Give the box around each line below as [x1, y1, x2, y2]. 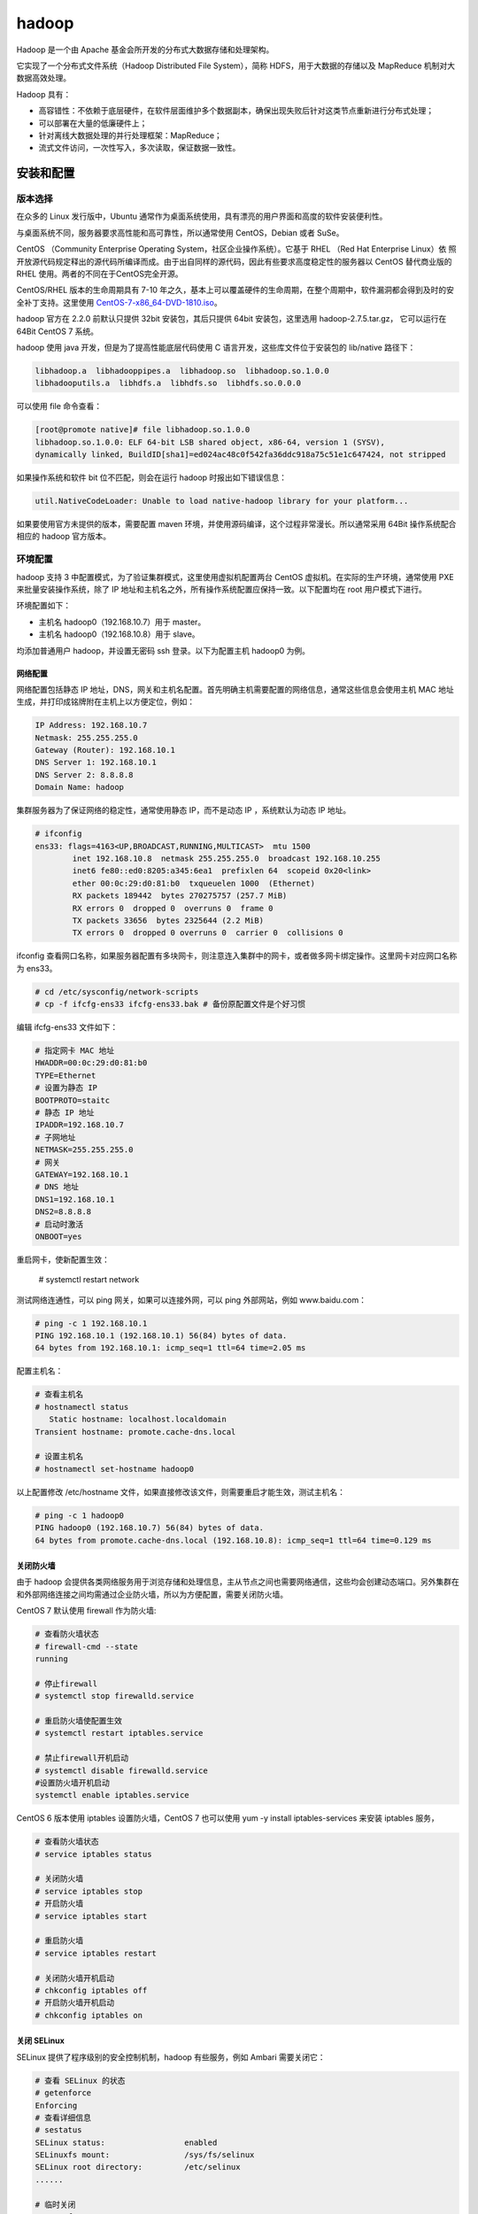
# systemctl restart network [38, 1274, 140, 1285]
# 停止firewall [35, 1678, 97, 1689]
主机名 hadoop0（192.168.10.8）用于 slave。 [38, 629, 200, 639]
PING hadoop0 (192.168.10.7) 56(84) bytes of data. [35, 1523, 265, 1533]
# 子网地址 [35, 1132, 76, 1142]
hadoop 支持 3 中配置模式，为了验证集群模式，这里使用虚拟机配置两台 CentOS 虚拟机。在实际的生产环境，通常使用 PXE [16, 571, 455, 582]
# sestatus [35, 2125, 82, 2135]
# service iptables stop [35, 1886, 143, 1896]
